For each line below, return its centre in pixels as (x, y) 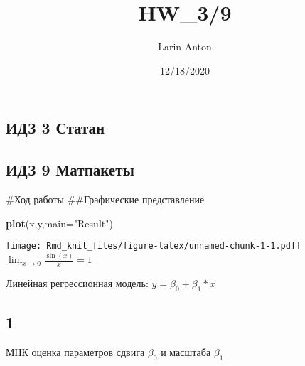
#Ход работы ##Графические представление (105, 199)
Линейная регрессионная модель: (77, 282)
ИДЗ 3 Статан (55, 128)
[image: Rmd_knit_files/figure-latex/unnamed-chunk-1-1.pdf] (154, 246)
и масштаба (186, 351)
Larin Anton (185, 47)
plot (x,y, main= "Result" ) (59, 223)
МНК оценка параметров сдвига (75, 351)
